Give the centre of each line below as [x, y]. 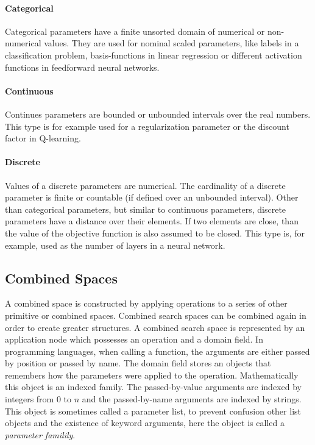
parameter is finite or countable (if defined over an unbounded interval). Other [152, 197]
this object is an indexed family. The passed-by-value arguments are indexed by [153, 387]
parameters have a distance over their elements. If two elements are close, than [152, 221]
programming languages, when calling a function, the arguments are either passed [157, 351]
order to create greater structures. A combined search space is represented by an [155, 327]
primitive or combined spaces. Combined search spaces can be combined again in [156, 315]
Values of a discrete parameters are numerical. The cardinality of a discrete [145, 185]
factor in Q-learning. [43, 138]
